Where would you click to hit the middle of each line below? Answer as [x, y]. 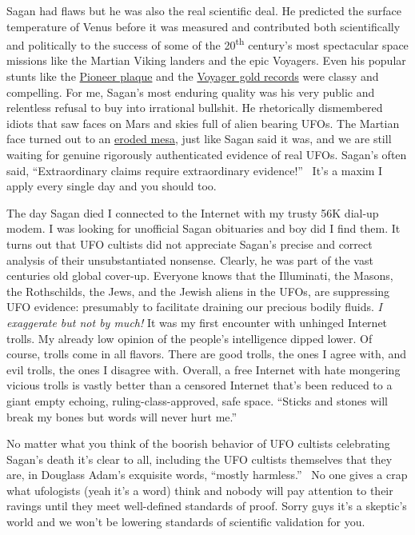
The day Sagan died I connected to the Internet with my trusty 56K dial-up [193, 212]
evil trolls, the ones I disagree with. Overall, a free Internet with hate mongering [204, 369]
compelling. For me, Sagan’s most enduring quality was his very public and [191, 92]
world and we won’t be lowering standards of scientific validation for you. [186, 522]
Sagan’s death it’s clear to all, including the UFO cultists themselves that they [200, 459]
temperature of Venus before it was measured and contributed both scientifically [204, 26]
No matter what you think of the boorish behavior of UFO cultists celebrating [198, 443]
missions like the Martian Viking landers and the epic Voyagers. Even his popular [206, 60]
